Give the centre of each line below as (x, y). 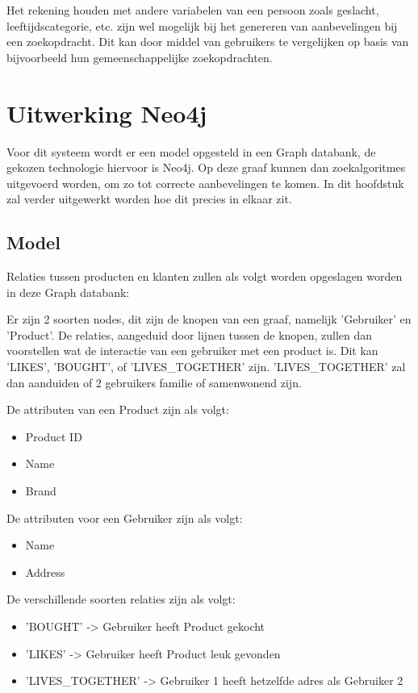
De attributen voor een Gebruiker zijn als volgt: (125, 518)
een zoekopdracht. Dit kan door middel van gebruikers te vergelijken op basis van (208, 42)
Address (45, 572)
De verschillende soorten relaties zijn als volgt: (121, 599)
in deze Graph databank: (68, 292)
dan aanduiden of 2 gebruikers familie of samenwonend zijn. (154, 382)
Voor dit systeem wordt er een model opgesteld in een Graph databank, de (191, 151)
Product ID (54, 436)
